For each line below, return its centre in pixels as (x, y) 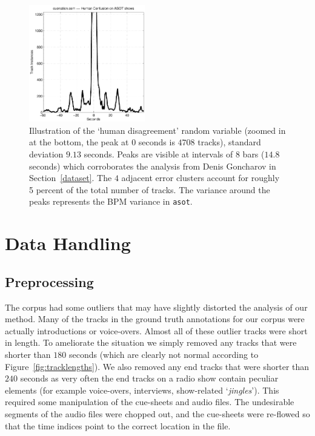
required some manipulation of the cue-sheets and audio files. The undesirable (150, 402)
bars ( (254, 154)
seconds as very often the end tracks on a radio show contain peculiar (149, 378)
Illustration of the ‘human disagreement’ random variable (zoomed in (157, 130)
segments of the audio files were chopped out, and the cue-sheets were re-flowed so (157, 414)
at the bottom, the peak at (79, 142)
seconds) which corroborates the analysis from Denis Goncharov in (153, 166)
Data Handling (68, 243)
